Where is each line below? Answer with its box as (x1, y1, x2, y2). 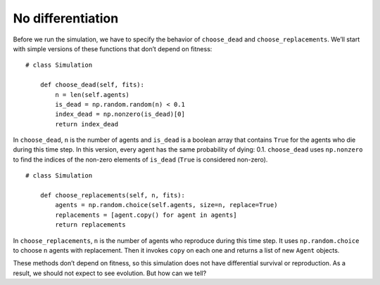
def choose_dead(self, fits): (39, 81, 144, 89)
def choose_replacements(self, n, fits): (39, 192, 186, 199)
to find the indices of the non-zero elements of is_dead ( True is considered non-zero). (13, 155, 268, 164)
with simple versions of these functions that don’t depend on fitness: (13, 44, 213, 53)
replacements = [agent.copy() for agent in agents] (55, 211, 237, 219)
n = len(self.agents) (55, 91, 130, 98)
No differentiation (13, 11, 119, 26)
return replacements (55, 221, 126, 229)
